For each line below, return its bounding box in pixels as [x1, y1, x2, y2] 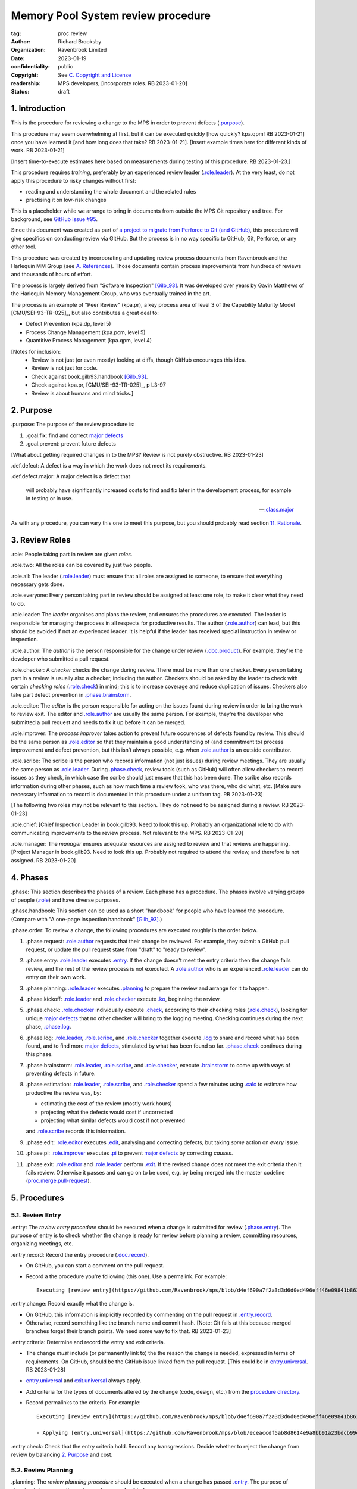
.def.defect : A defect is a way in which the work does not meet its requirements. [11, 462, 208, 469]
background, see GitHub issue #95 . [11, 216, 98, 223]
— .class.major [259, 506, 294, 513]
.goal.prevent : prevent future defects [26, 440, 116, 447]
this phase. [26, 1051, 53, 1058]
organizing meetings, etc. [11, 1240, 74, 1247]
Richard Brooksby [58, 38, 102, 45]
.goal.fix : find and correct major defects [26, 432, 123, 439]
